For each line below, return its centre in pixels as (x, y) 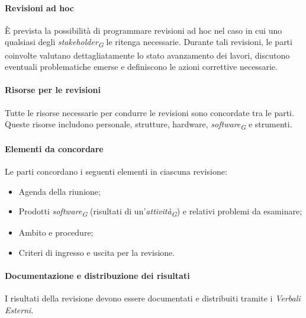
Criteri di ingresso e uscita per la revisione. (97, 252)
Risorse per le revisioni (53, 90)
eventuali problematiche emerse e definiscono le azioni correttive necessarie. (141, 67)
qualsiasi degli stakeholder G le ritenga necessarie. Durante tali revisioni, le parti (149, 43)
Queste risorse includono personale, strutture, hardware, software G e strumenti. (149, 125)
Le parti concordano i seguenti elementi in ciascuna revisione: (116, 171)
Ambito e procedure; (56, 232)
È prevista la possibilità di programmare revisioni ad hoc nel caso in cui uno (144, 30)
